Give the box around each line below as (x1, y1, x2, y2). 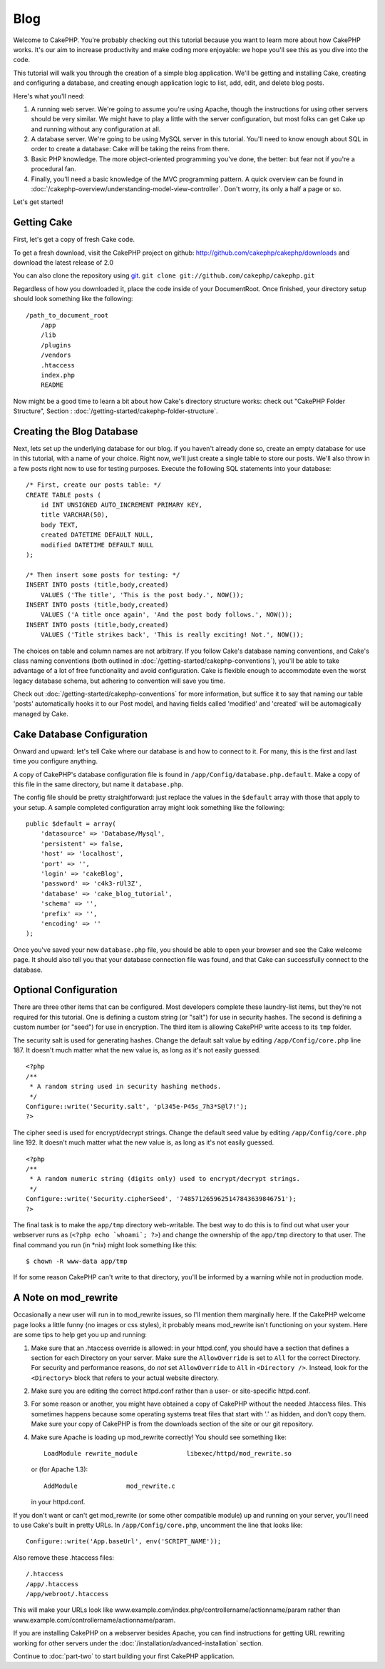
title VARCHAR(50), (40, 511, 109, 519)
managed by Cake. (13, 709, 69, 718)
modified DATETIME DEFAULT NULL (40, 541, 154, 549)
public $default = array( (26, 820, 117, 828)
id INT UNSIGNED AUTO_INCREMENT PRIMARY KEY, (40, 501, 203, 509)
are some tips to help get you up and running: (13, 1331, 148, 1339)
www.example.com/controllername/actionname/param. (13, 1615, 176, 1624)
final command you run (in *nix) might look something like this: (13, 1240, 197, 1249)
